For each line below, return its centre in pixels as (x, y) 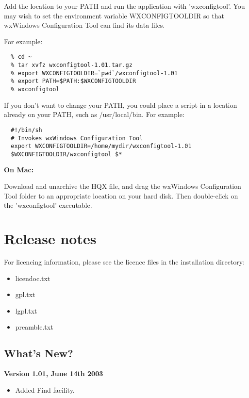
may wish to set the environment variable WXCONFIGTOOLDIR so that (114, 15)
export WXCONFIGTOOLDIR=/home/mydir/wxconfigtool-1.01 (101, 146)
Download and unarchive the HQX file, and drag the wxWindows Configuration (123, 186)
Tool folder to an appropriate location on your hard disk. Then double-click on (121, 195)
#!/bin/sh (26, 130)
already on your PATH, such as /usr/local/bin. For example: (94, 114)
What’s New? (39, 353)
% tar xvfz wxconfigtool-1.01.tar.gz (72, 65)
